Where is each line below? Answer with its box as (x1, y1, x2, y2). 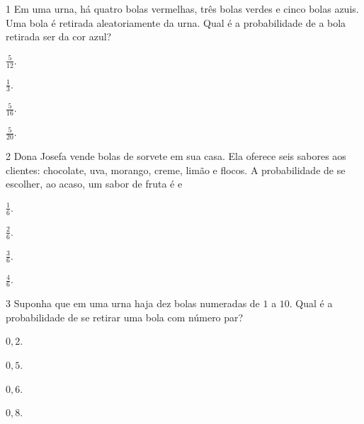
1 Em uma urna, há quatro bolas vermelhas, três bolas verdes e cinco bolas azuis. (6, 1, 359, 16)
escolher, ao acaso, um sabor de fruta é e (6, 176, 183, 191)
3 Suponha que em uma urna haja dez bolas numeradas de (6, 296, 260, 311)
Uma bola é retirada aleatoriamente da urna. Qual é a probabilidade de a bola (6, 15, 346, 30)
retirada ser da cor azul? (6, 29, 112, 44)
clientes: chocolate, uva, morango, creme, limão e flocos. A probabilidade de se (6, 162, 346, 177)
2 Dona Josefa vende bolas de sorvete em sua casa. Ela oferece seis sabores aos (6, 149, 346, 164)
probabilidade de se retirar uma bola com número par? (6, 309, 244, 324)
